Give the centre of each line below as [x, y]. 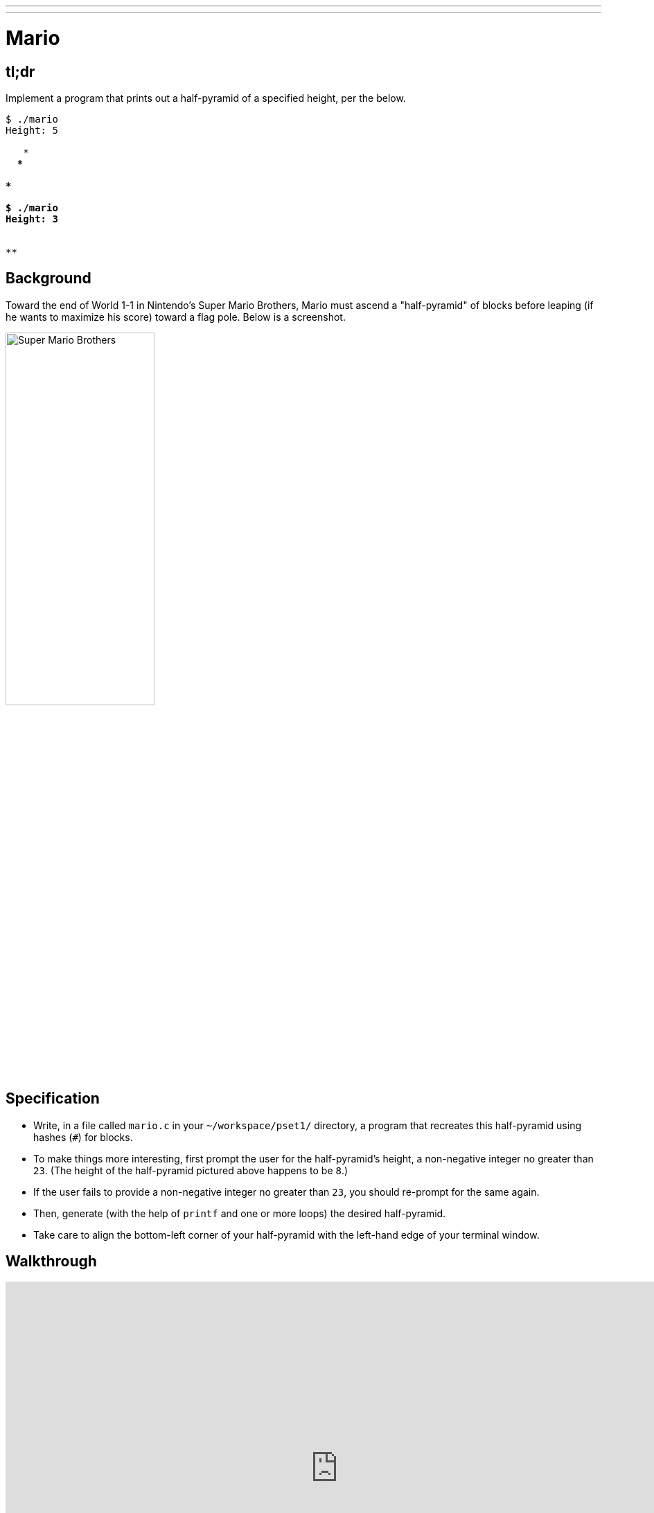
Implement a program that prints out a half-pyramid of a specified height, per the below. [206, 98]
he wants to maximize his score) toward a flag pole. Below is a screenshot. [176, 317]
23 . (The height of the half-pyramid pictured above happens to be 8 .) [191, 1170]
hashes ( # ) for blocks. [83, 1137]
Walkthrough [51, 1262]
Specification [53, 1099]
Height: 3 [32, 219]
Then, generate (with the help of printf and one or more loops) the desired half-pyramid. [240, 1213]
